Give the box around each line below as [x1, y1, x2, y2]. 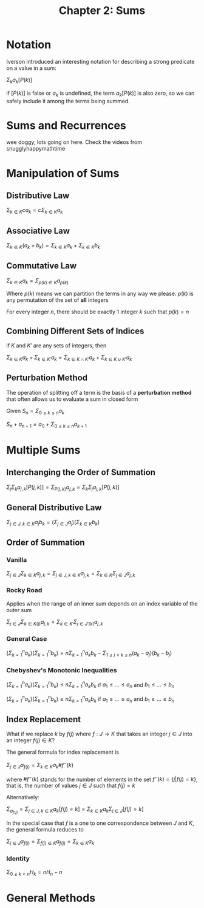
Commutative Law [6, 261, 77, 271]
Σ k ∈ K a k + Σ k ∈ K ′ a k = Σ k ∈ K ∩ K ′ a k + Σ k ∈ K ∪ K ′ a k [6, 353, 132, 363]
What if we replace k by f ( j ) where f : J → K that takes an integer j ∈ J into [6, 730, 192, 738]
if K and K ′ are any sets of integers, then [6, 342, 107, 349]
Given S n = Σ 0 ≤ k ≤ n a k [6, 407, 65, 416]
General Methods [6, 891, 96, 905]
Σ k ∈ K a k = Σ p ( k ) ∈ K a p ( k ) [6, 277, 69, 285]
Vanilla [6, 556, 27, 564]
